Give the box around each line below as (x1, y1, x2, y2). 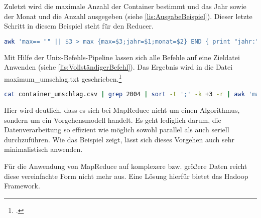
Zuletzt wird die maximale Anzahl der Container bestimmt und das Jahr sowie (4, 1, 246, 11)
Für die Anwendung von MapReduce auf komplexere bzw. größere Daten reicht (4, 160, 247, 171)
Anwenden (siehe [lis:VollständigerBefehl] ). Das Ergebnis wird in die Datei (4, 62, 233, 72)
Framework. (4, 180, 40, 191)
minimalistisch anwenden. (4, 144, 83, 154)
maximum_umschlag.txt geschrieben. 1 (4, 72, 122, 84)
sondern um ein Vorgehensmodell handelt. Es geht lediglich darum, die (4, 114, 221, 125)
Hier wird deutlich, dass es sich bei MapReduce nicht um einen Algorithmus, (4, 104, 240, 115)
